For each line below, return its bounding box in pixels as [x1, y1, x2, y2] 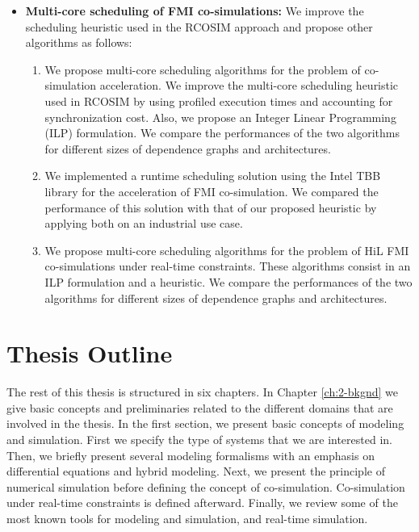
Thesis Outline [6, 337, 173, 370]
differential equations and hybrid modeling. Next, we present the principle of [6, 463, 385, 480]
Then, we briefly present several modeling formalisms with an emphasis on [6, 446, 375, 463]
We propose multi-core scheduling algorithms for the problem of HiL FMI [44, 241, 409, 258]
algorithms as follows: [25, 34, 132, 51]
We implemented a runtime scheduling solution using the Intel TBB [44, 167, 381, 184]
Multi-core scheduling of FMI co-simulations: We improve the [25, 2, 364, 19]
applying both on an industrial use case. [44, 215, 243, 232]
